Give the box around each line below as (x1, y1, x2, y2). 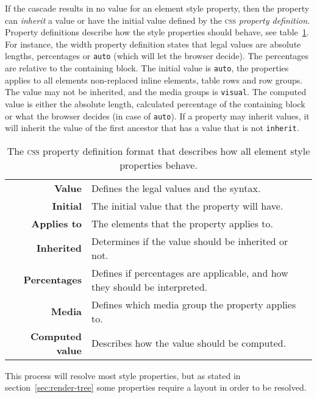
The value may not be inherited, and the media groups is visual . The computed (5, 85, 307, 98)
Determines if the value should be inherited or (91, 233, 288, 248)
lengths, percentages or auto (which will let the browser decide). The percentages (5, 49, 309, 62)
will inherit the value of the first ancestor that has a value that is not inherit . (5, 121, 299, 134)
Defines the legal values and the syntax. (91, 180, 261, 195)
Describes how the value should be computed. (91, 336, 287, 350)
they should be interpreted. (91, 279, 207, 294)
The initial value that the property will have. (91, 198, 283, 213)
